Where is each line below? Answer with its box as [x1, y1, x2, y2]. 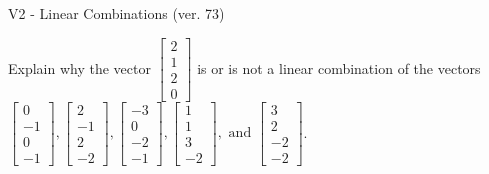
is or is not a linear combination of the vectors [197, 57, 481, 78]
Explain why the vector [8, 57, 151, 78]
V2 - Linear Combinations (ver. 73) [8, 3, 225, 23]
